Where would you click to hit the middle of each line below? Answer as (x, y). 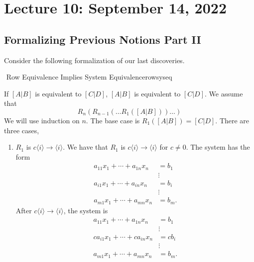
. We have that (85, 147)
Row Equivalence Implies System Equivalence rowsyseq (89, 77)
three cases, (22, 130)
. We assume (224, 93)
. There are (232, 120)
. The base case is (113, 120)
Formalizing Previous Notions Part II (103, 39)
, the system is (86, 210)
